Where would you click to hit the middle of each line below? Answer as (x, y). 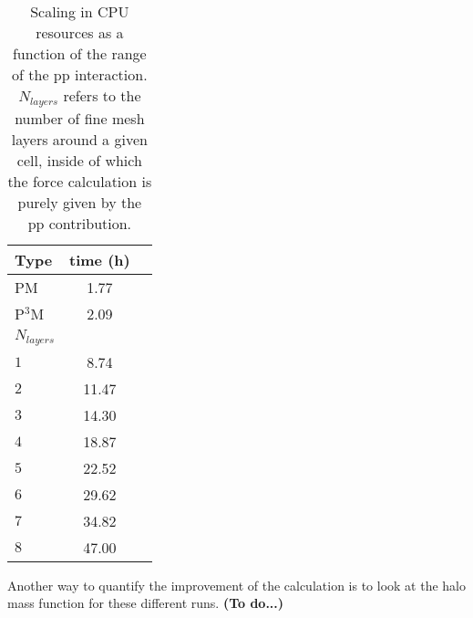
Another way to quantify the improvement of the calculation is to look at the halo (236, 585)
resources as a (80, 32)
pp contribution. (80, 223)
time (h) (100, 259)
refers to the (102, 95)
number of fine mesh (80, 118)
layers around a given (79, 139)
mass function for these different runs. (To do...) (146, 603)
